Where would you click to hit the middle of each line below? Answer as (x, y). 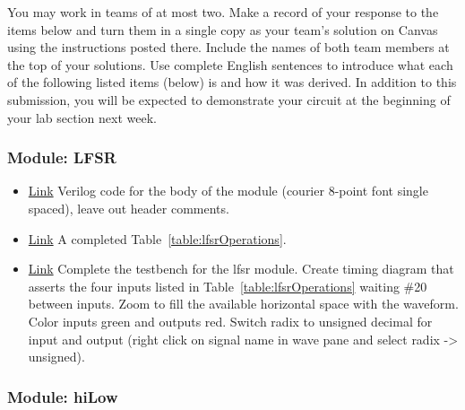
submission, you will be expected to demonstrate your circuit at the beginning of (229, 99)
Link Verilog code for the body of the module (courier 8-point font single (228, 191)
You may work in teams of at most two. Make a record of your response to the (223, 12)
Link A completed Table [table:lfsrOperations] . (157, 238)
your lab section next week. (82, 117)
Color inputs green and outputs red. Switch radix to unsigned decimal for (230, 321)
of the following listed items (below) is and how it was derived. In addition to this (232, 82)
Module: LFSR (62, 157)
